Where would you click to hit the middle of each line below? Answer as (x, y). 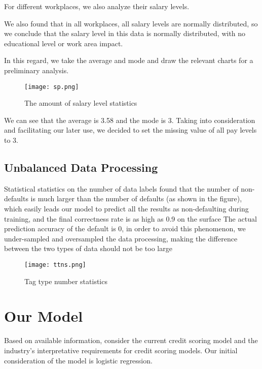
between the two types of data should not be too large (88, 248)
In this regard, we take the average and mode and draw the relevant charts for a (129, 60)
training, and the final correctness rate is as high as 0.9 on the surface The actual (130, 218)
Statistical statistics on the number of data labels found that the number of (121, 188)
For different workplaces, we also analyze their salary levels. (97, 6)
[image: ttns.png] (55, 265)
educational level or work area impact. (64, 43)
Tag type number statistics (66, 281)
